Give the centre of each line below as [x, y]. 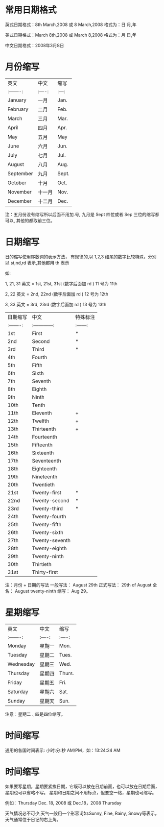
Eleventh [42, 413]
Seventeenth [47, 461]
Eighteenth [45, 468]
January [17, 100]
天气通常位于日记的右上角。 [33, 819]
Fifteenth [42, 445]
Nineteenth [45, 477]
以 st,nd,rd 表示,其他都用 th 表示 [37, 263]
